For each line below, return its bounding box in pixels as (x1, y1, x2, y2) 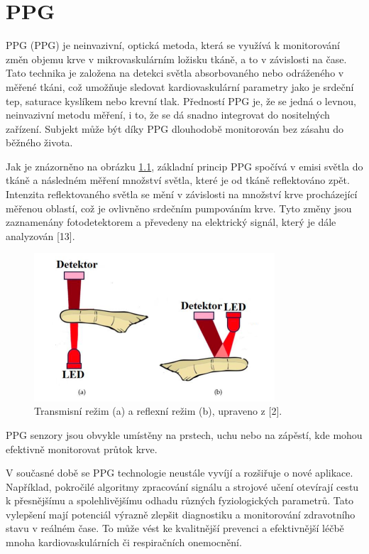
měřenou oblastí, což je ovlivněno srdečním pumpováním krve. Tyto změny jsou (6, 200, 352, 215)
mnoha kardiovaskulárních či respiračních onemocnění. (6, 535, 242, 550)
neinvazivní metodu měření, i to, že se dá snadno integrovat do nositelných (6, 107, 330, 122)
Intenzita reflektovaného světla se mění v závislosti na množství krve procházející (6, 187, 358, 202)
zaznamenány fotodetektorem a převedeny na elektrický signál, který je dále (6, 214, 336, 229)
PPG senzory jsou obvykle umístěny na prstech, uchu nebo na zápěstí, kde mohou (6, 427, 363, 442)
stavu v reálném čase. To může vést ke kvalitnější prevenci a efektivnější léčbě (6, 521, 344, 536)
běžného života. (6, 135, 73, 150)
